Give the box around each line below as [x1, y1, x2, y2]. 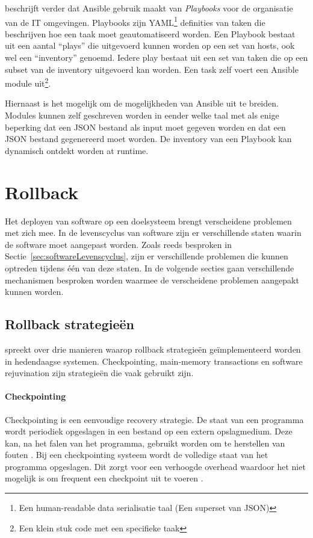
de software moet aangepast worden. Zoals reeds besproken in [5, 238, 232, 250]
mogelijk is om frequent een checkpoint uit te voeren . [5, 472, 203, 484]
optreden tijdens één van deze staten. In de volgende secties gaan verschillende [5, 261, 294, 274]
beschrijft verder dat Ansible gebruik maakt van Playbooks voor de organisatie [5, 2, 293, 14]
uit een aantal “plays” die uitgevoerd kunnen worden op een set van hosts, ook [5, 39, 295, 52]
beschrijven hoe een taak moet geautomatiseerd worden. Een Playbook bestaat [5, 27, 296, 40]
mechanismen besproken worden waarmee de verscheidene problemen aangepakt [5, 273, 299, 286]
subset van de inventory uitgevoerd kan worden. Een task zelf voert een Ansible [5, 63, 299, 75]
